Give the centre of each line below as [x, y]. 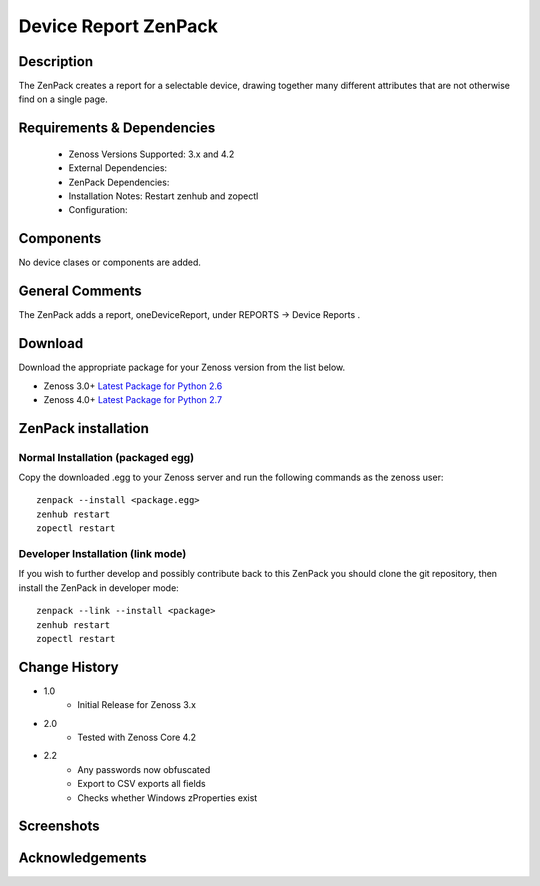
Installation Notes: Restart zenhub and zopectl [163, 196]
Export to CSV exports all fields [141, 784]
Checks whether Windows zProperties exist [167, 797]
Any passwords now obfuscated [144, 769]
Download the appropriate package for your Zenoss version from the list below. [182, 367]
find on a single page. [63, 99]
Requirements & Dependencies [117, 128]
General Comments [80, 291]
